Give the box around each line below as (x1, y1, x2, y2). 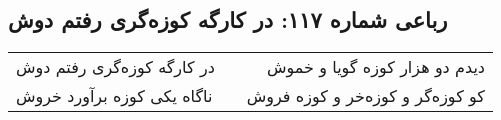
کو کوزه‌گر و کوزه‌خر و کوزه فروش (246, 84, 485, 108)
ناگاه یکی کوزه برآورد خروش (16, 84, 213, 108)
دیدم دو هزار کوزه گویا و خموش (266, 55, 485, 79)
